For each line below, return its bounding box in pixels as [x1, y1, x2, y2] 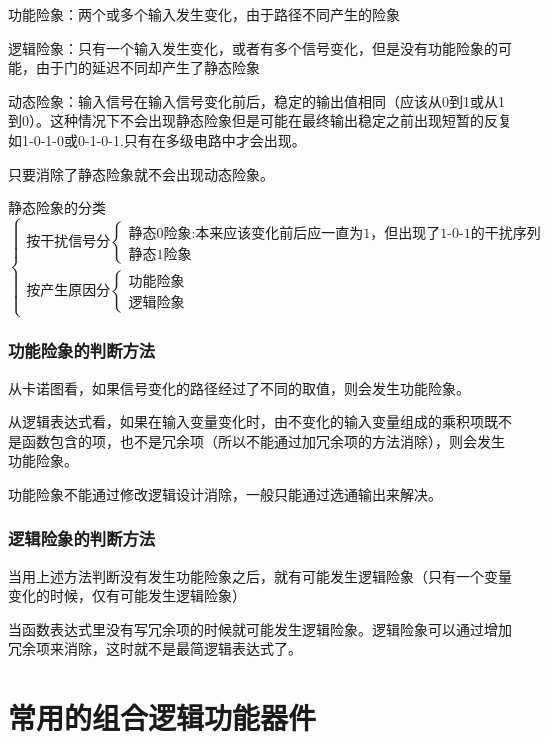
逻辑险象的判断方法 [8, 526, 156, 551]
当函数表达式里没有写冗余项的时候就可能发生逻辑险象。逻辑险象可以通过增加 [8, 618, 512, 639]
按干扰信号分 [26, 235, 111, 250]
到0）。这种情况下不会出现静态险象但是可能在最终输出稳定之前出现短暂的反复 [8, 110, 512, 131]
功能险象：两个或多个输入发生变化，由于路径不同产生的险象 [8, 4, 400, 24]
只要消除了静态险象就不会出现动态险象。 [8, 163, 274, 184]
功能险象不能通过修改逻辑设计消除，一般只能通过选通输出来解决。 [8, 483, 442, 504]
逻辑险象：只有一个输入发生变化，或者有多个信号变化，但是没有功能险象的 [8, 37, 498, 58]
